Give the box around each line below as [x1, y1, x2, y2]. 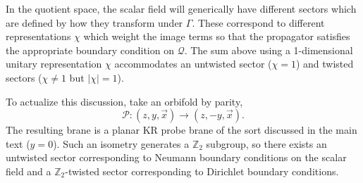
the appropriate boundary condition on [6, 42, 174, 57]
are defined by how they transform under [6, 15, 183, 30]
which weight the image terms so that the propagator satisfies [83, 29, 350, 44]
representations [6, 29, 71, 44]
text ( [6, 136, 30, 151]
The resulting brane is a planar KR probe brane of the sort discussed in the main [6, 122, 357, 137]
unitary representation [6, 56, 102, 71]
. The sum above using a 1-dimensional [184, 42, 353, 57]
